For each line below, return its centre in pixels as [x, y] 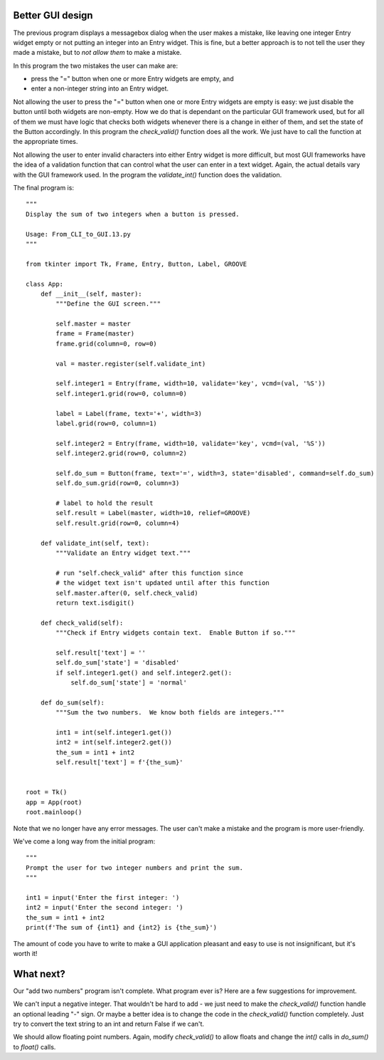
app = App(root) [54, 802]
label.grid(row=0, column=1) [107, 423]
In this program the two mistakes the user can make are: [96, 66]
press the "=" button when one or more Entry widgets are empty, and [132, 79]
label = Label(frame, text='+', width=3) [129, 414]
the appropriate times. [46, 142]
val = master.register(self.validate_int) [131, 364]
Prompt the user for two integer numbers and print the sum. [134, 868]
